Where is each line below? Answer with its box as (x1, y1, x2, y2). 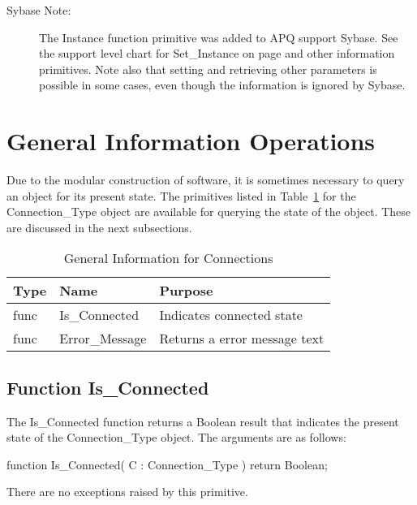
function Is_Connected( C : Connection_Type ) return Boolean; (6, 455, 328, 473)
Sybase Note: (6, 2, 71, 18)
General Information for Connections (63, 248, 273, 268)
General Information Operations (6, 124, 376, 158)
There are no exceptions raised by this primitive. (6, 483, 248, 500)
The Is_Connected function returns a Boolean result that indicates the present (6, 412, 399, 429)
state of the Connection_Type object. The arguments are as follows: (6, 429, 346, 446)
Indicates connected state (159, 305, 303, 325)
